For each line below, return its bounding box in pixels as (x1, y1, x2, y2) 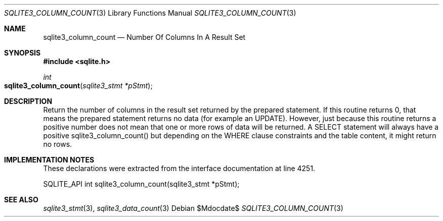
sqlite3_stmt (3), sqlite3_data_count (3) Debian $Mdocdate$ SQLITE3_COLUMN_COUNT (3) (43, 204, 343, 212)
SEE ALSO (4, 195, 38, 204)
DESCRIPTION (4, 97, 53, 105)
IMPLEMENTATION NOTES (4, 155, 95, 164)
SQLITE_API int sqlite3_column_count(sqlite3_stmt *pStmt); (43, 180, 240, 188)
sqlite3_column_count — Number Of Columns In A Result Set (43, 33, 246, 41)
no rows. (43, 140, 72, 148)
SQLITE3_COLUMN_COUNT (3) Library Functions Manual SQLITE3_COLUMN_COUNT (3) (4, 9, 296, 17)
